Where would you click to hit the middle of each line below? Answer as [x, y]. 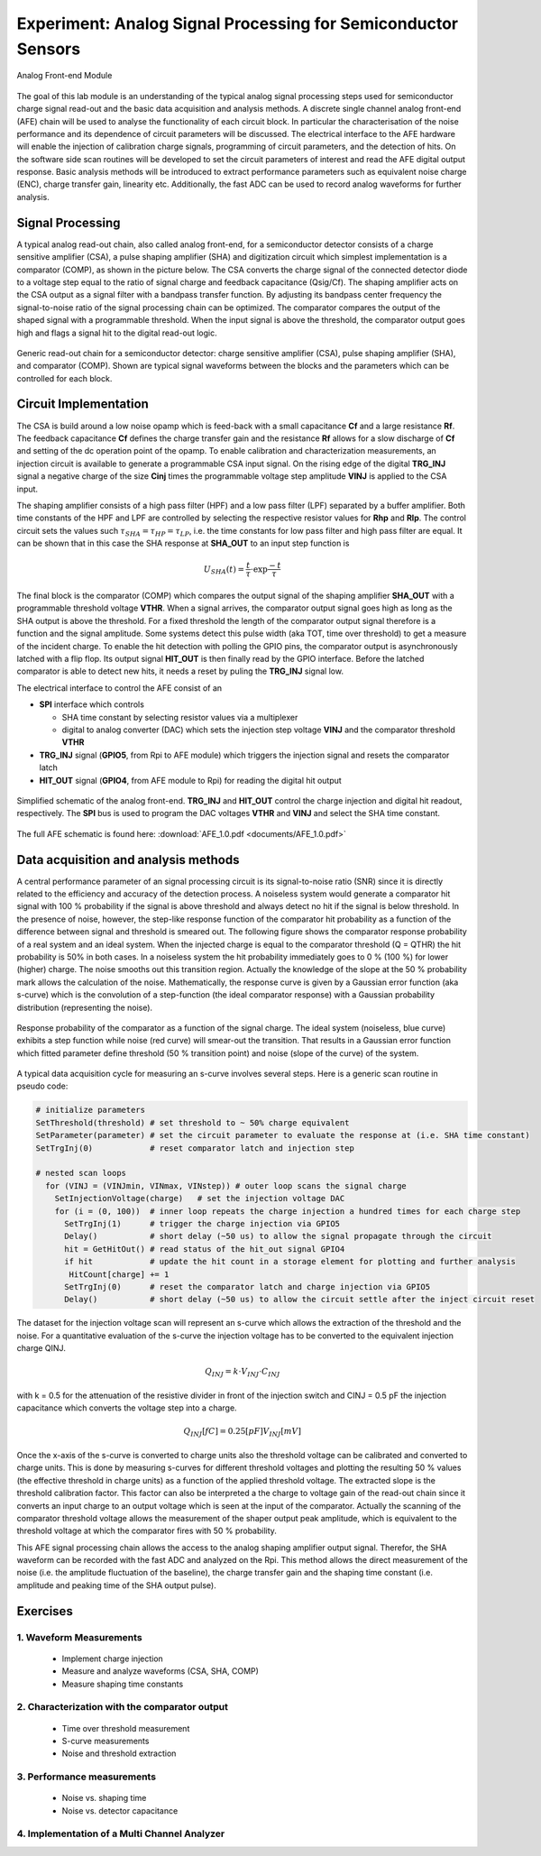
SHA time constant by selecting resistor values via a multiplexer [180, 717]
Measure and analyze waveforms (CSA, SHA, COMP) [160, 1671]
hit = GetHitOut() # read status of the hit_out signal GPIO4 [205, 1249]
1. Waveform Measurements [80, 1637]
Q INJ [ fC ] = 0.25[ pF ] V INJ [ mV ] [243, 1432]
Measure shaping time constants [123, 1684]
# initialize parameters [91, 1110]
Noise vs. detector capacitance [120, 1810]
